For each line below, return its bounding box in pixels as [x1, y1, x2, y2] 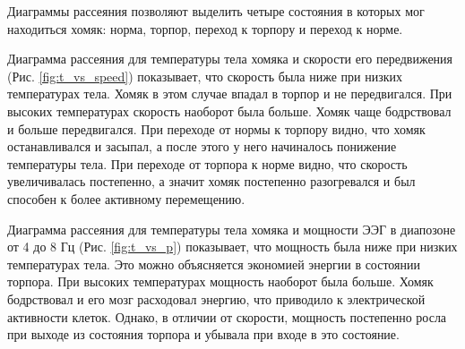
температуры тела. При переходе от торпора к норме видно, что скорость [7, 154, 408, 173]
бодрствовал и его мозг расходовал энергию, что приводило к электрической [7, 289, 426, 308]
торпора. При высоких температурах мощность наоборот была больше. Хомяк [7, 272, 434, 291]
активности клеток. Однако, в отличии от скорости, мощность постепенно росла [7, 307, 447, 326]
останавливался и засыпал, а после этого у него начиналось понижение [7, 137, 397, 156]
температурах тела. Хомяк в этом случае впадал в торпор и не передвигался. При [7, 84, 452, 103]
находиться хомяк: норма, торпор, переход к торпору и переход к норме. [7, 19, 403, 38]
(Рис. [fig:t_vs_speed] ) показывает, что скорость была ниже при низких [7, 66, 402, 85]
